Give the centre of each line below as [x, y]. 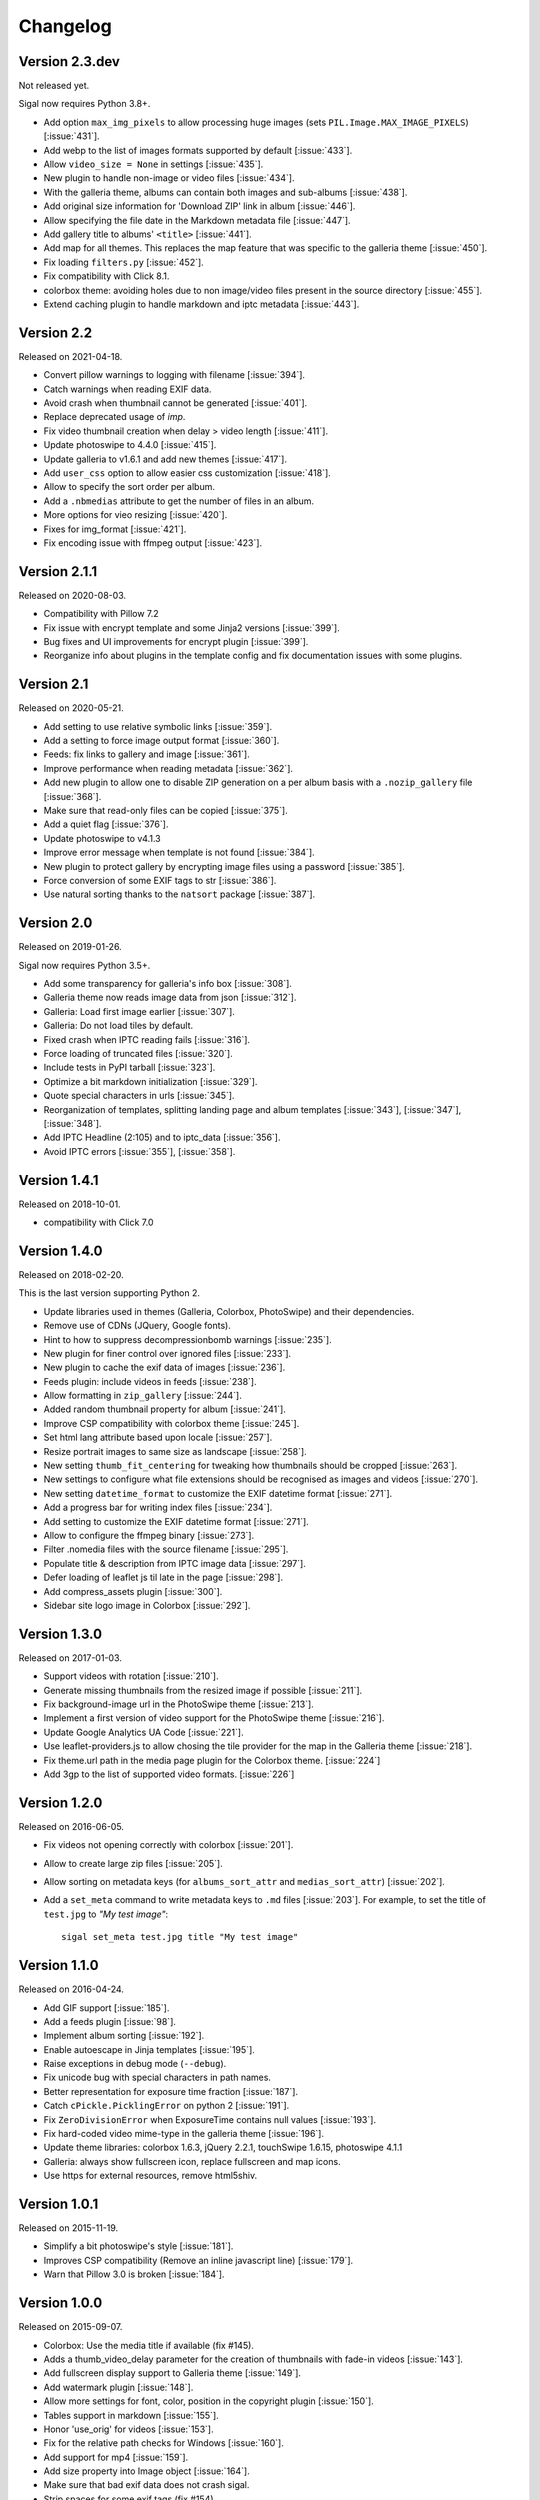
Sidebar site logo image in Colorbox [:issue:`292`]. [147, 1605]
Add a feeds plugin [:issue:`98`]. [110, 2021]
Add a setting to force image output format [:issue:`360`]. [161, 741]
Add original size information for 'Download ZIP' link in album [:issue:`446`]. [199, 206]
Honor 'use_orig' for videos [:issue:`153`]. [128, 2429]
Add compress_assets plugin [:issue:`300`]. [133, 1591]
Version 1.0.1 [58, 2204]
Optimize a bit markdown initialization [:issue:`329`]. [150, 1081]
